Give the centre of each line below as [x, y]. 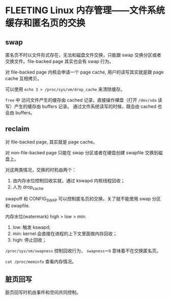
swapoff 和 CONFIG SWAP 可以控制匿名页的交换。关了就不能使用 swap [78, 199]
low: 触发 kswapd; [31, 227]
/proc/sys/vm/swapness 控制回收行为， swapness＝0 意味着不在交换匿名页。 [83, 251]
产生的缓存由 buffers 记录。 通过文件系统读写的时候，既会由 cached [85, 106]
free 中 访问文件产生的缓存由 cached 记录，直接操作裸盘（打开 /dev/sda [81, 100]
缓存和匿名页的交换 [45, 23]
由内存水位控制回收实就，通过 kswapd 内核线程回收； [69, 180]
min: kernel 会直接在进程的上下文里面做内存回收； [65, 234]
